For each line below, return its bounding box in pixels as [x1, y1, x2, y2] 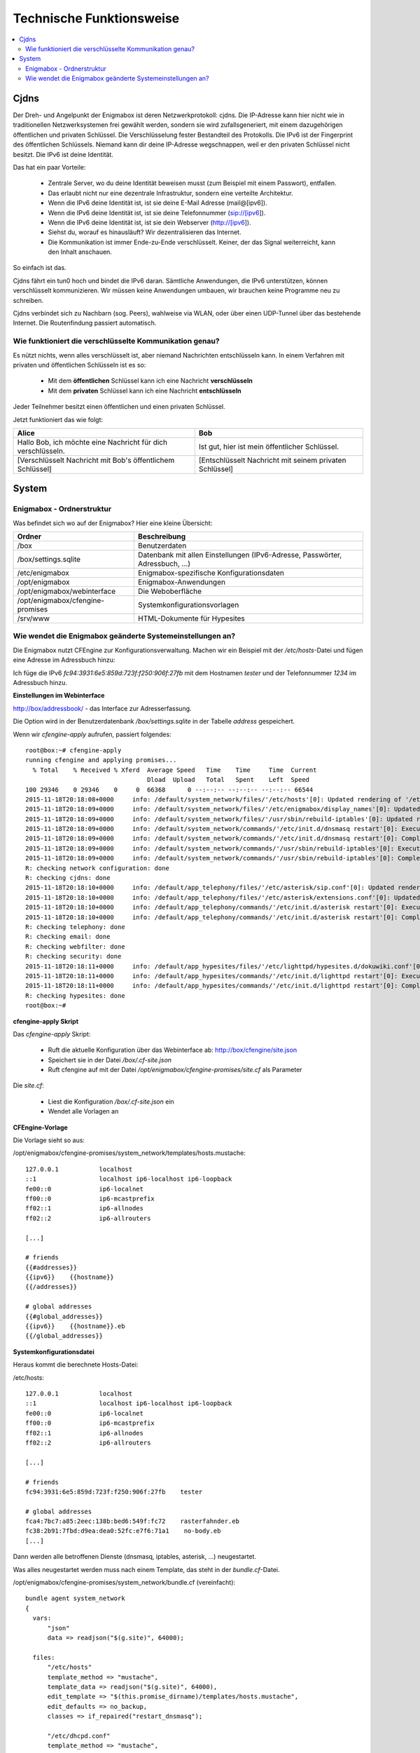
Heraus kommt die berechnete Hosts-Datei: [13, 1360, 139, 1369]
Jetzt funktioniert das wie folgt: [13, 415, 104, 424]
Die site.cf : [13, 1081, 45, 1090]
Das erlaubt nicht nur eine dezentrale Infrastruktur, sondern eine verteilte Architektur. [48, 189, 293, 197]
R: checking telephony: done [25, 923, 125, 930]
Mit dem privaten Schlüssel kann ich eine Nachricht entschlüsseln [48, 386, 241, 395]
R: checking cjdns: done [25, 874, 111, 882]
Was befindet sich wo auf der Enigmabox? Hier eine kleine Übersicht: [13, 519, 213, 527]
